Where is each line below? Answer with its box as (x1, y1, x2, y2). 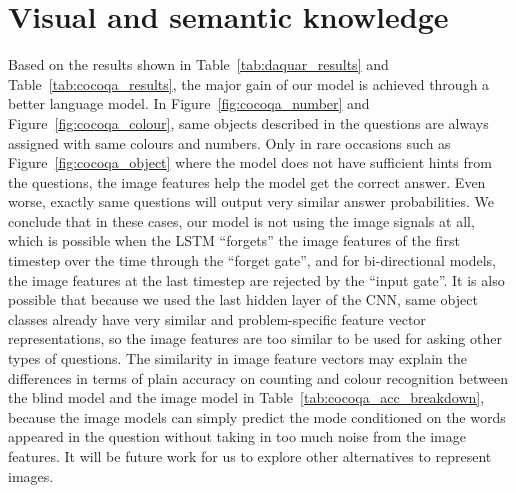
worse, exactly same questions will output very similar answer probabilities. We (8, 191, 495, 212)
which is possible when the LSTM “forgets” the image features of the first (8, 230, 460, 251)
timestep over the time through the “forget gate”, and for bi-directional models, (8, 250, 497, 271)
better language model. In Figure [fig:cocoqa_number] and (8, 93, 370, 114)
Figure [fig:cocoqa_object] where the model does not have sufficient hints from (8, 152, 492, 173)
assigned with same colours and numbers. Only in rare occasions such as (8, 132, 451, 153)
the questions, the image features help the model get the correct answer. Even (8, 171, 486, 192)
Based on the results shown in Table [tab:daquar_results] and (8, 54, 389, 75)
